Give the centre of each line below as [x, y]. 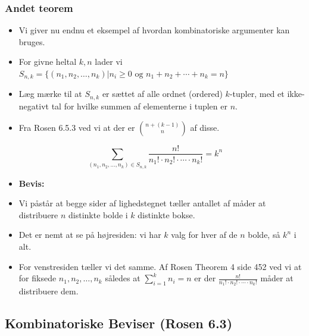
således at [123, 278]
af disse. [205, 127]
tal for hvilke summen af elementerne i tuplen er [139, 106]
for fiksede [38, 278]
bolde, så [264, 235]
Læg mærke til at [50, 94]
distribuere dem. [49, 291]
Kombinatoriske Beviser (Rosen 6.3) [119, 323]
